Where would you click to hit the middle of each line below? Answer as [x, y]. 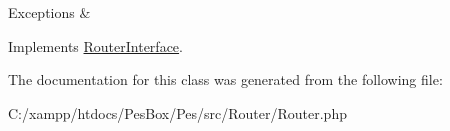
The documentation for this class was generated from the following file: [225, 79]
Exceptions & [49, 12]
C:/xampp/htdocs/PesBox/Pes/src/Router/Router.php [177, 112]
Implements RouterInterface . [95, 45]
